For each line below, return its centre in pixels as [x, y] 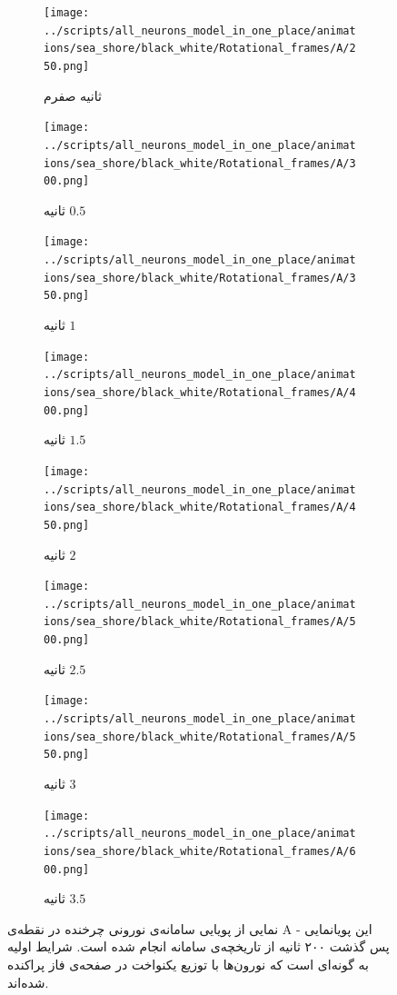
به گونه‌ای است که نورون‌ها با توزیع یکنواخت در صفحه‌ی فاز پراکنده [188, 964]
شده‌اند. [28, 982]
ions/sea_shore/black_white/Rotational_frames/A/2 [200, 49]
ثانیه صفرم [73, 95]
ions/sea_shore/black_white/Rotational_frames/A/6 [200, 851]
